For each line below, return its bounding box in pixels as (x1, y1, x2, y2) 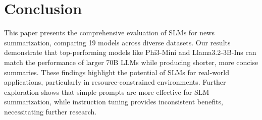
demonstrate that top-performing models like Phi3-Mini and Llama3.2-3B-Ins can (4, 47, 256, 57)
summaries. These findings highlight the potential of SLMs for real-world (4, 67, 230, 77)
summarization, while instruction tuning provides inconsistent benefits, (4, 96, 223, 107)
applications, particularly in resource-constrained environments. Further (4, 77, 226, 87)
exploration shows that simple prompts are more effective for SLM (4, 86, 209, 97)
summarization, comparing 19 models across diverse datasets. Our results (4, 37, 231, 47)
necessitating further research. (4, 106, 97, 116)
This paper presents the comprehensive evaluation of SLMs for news (4, 27, 215, 38)
